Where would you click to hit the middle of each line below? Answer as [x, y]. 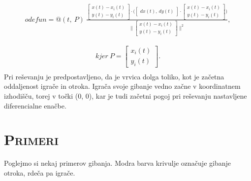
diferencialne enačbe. [35, 105]
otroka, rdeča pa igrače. [40, 172]
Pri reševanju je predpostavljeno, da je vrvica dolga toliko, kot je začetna [114, 76]
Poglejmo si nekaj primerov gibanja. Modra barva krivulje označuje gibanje [117, 163]
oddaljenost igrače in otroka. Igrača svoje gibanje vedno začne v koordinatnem [122, 86]
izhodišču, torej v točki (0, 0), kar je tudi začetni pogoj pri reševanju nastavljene [125, 96]
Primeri [31, 139]
